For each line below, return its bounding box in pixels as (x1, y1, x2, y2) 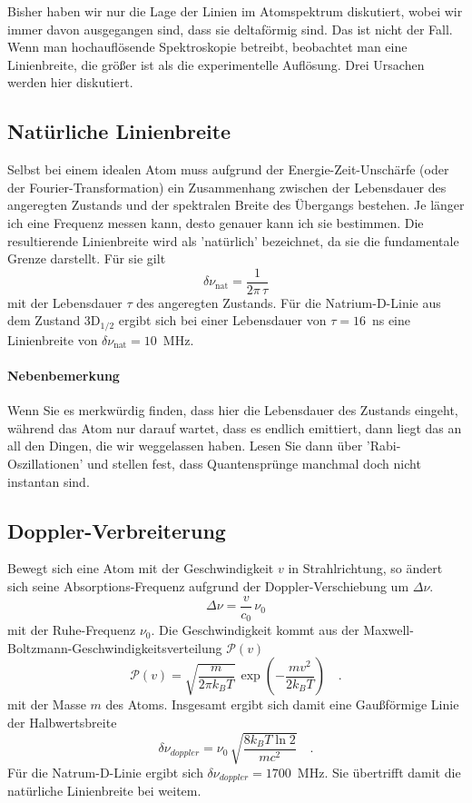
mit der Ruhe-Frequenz (7, 620, 136, 639)
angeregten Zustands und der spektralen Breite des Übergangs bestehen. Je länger (7, 195, 465, 214)
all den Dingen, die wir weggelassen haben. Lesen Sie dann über (7, 436, 363, 455)
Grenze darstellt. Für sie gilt (7, 249, 166, 268)
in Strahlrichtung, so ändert (288, 559, 443, 578)
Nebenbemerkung (7, 366, 120, 385)
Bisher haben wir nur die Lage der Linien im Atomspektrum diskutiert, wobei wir (7, 2, 463, 20)
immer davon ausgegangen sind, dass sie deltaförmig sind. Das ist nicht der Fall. (7, 19, 453, 38)
